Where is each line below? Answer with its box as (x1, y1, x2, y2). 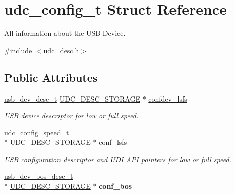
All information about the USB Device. (4, 28, 126, 38)
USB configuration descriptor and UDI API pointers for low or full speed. (4, 154, 231, 164)
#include (4, 44, 32, 55)
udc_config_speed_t (4, 127, 69, 137)
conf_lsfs (99, 137, 127, 148)
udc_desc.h (43, 44, 79, 55)
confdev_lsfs (148, 93, 187, 104)
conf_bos (99, 181, 132, 191)
